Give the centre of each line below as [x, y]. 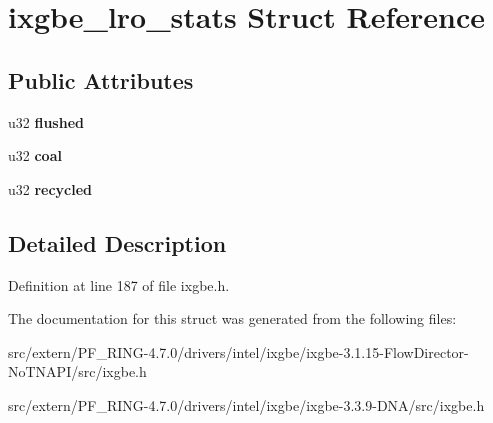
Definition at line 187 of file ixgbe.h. [119, 284]
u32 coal [35, 155]
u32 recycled [50, 188]
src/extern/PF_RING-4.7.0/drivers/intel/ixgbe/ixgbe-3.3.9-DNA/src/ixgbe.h [246, 404]
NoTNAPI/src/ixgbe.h [77, 371]
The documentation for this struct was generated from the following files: [232, 318]
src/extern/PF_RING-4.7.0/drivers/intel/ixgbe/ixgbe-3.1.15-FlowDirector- [238, 351]
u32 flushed [46, 121]
